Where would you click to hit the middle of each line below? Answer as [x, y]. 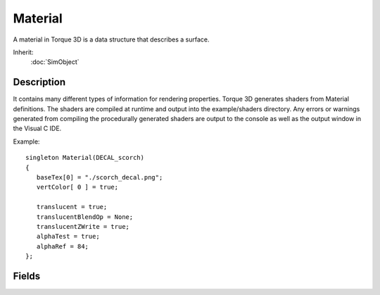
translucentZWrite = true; [83, 226]
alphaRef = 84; [63, 246]
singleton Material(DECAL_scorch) [85, 158]
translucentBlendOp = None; [85, 217]
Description [39, 82]
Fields [27, 276]
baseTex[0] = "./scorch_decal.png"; [100, 177]
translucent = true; [72, 207]
